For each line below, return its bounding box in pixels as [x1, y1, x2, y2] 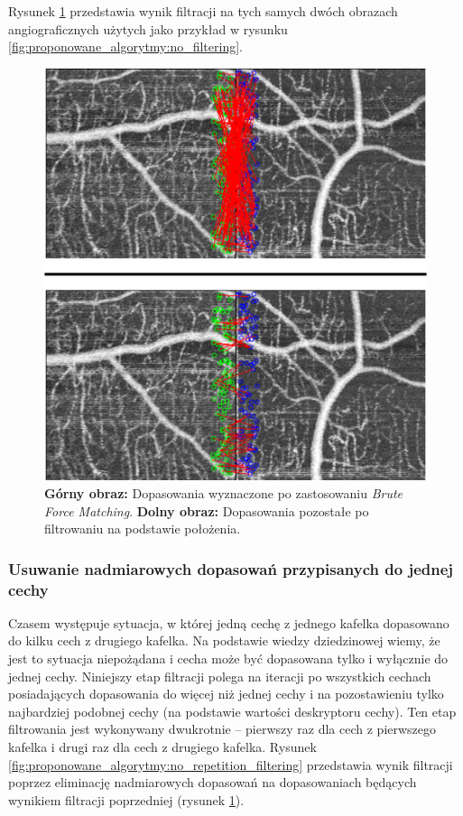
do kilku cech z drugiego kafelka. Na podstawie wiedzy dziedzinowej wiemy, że [8, 631, 440, 650]
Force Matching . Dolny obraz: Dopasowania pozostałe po [44, 501, 369, 520]
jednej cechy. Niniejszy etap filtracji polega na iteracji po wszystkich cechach [8, 666, 431, 685]
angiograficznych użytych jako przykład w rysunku [8, 19, 288, 38]
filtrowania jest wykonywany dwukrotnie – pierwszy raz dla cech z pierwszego [8, 719, 437, 738]
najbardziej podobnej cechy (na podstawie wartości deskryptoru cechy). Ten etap [8, 701, 457, 720]
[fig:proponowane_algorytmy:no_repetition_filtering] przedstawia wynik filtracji [8, 755, 453, 774]
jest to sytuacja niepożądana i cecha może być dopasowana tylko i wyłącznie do [8, 649, 449, 668]
